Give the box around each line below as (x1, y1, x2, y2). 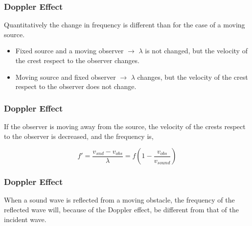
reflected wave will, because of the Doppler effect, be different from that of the (4, 204, 239, 214)
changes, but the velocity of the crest (137, 71, 248, 82)
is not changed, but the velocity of (145, 45, 248, 56)
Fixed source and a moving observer (15, 45, 124, 56)
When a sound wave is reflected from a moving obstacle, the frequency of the (4, 195, 235, 205)
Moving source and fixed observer (15, 71, 116, 82)
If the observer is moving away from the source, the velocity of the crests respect (4, 121, 246, 131)
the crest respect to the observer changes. (15, 55, 139, 65)
